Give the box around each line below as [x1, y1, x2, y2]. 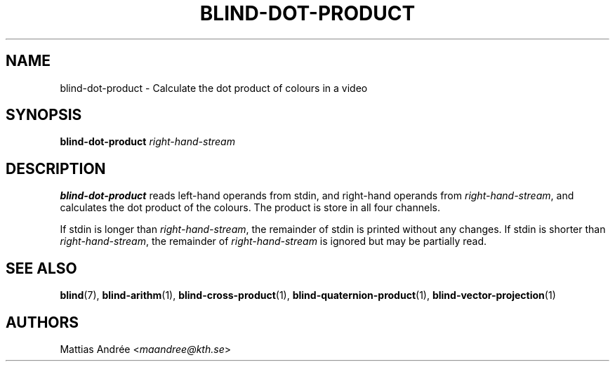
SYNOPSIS [6, 106, 82, 124]
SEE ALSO [6, 259, 77, 277]
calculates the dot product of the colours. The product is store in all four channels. [60, 201, 440, 214]
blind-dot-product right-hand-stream [60, 135, 235, 148]
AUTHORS [6, 313, 79, 331]
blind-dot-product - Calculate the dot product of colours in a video [60, 81, 368, 94]
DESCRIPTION [6, 159, 106, 178]
